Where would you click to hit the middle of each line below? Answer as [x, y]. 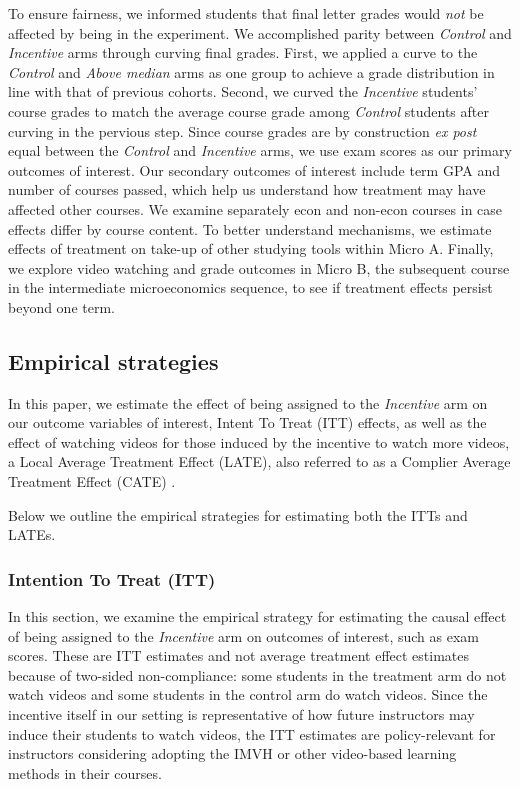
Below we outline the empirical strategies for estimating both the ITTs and [238, 514]
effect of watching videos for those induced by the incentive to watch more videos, [259, 441]
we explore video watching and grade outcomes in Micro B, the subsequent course [259, 267]
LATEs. [32, 534]
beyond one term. [61, 306]
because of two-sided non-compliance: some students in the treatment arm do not [257, 674]
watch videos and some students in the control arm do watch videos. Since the [248, 694]
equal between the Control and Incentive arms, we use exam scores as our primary [260, 150]
